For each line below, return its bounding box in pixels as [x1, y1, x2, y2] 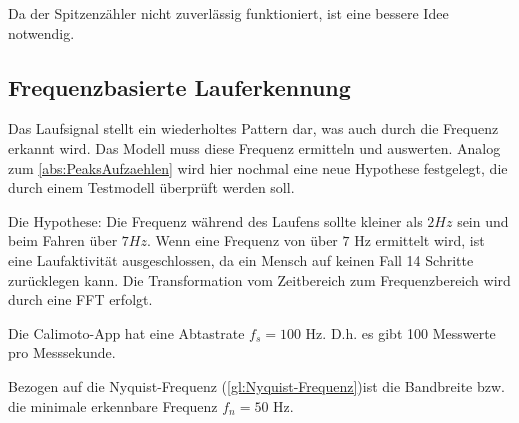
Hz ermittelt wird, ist [354, 230, 485, 251]
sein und [457, 210, 509, 231]
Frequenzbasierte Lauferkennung [8, 71, 351, 102]
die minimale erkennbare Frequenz [8, 395, 218, 416]
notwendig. [8, 22, 75, 43]
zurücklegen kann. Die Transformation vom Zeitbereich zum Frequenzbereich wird [8, 269, 511, 290]
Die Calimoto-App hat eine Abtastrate [8, 322, 245, 343]
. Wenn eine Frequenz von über [147, 230, 338, 251]
